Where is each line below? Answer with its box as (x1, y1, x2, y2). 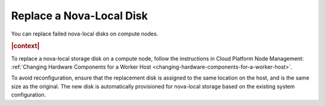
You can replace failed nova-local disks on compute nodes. (11, 30, 159, 37)
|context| (11, 42, 40, 51)
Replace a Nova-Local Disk (11, 9, 148, 22)
